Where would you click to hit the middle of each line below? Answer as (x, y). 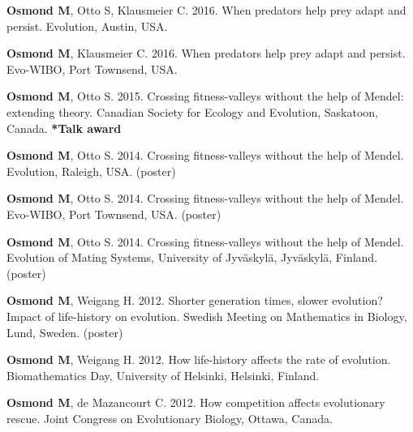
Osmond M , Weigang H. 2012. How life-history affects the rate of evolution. (199, 359)
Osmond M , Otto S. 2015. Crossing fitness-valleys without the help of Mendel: (205, 96)
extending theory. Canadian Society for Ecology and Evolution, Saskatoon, (192, 111)
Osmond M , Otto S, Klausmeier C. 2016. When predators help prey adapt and (206, 10)
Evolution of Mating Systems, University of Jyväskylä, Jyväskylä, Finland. (192, 257)
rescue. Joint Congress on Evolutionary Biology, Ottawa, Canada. (170, 418)
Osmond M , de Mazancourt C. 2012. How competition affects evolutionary (196, 402)
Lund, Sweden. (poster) (65, 332)
